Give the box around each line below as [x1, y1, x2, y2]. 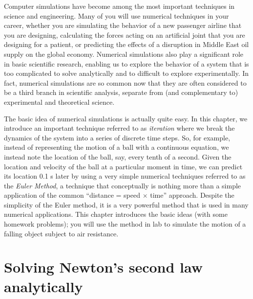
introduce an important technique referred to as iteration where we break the [4, 123, 235, 133]
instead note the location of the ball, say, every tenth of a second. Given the [4, 151, 232, 161]
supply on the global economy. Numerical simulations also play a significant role [4, 48, 244, 59]
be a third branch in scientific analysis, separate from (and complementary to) [4, 87, 238, 97]
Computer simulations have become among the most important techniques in [4, 1, 235, 11]
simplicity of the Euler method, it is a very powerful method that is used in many [4, 199, 249, 209]
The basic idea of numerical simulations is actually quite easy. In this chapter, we [4, 113, 248, 123]
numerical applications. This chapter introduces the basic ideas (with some [4, 209, 228, 219]
